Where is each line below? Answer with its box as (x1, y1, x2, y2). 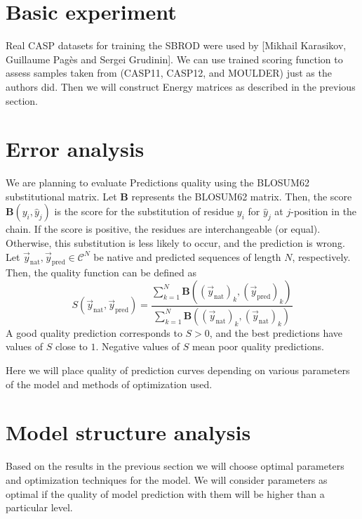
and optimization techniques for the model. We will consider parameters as (6, 472, 328, 487)
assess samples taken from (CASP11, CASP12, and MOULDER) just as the (6, 65, 332, 80)
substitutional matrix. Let (6, 188, 117, 203)
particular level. (6, 500, 73, 515)
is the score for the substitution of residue (54, 204, 234, 219)
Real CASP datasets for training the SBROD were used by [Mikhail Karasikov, (6, 38, 347, 53)
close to (55, 339, 88, 354)
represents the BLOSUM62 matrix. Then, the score (131, 188, 352, 203)
